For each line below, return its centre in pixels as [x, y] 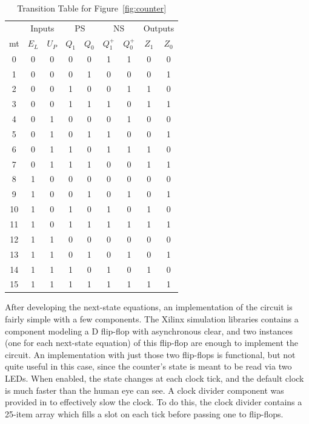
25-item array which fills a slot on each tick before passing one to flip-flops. [144, 413]
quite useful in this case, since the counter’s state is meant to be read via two [148, 366]
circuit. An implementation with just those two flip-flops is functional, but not [150, 354]
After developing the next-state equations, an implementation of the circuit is [149, 307]
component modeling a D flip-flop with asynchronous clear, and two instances [149, 331]
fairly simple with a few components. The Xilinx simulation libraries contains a [152, 319]
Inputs [42, 28]
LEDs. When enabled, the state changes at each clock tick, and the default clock [154, 378]
